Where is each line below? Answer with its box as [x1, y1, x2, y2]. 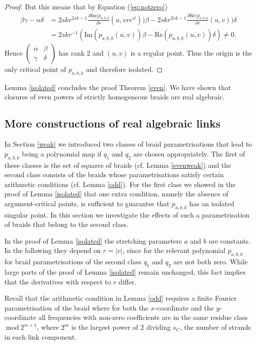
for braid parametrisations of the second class [4, 256, 142, 267]
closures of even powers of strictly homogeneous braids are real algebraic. [4, 92, 225, 102]
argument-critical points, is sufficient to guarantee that [4, 198, 170, 208]
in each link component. [4, 331, 77, 342]
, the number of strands [180, 322, 251, 332]
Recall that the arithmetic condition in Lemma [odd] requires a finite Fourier [4, 293, 237, 303]
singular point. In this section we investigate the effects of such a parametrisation [4, 209, 250, 220]
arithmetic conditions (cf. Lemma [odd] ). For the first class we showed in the [4, 179, 236, 189]
